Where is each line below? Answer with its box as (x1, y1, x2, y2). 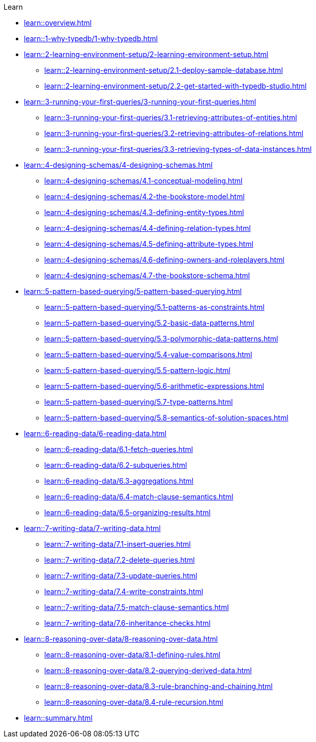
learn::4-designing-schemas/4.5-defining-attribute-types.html (44, 240, 253, 248)
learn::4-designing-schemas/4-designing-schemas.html (24, 161, 213, 169)
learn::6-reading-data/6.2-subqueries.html (44, 461, 187, 469)
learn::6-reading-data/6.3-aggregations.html (44, 476, 194, 485)
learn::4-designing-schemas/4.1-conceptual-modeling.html (44, 176, 243, 185)
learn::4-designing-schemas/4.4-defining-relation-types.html (44, 224, 251, 232)
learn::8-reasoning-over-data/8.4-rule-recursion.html (44, 698, 223, 706)
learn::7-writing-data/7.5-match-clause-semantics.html (44, 603, 229, 612)
